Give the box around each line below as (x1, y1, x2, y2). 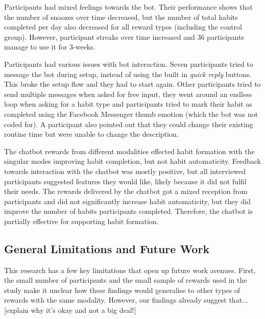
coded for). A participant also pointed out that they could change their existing (4, 118, 253, 129)
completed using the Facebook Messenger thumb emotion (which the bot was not (4, 108, 258, 119)
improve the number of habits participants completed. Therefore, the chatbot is (4, 206, 253, 216)
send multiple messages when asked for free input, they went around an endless (4, 88, 252, 99)
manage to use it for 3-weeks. (4, 41, 95, 52)
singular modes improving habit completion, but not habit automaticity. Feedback (4, 156, 261, 166)
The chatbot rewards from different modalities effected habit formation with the (4, 145, 255, 156)
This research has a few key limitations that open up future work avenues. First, (4, 264, 256, 275)
